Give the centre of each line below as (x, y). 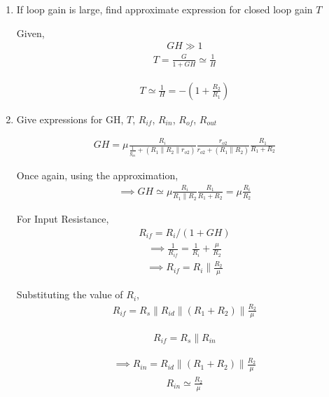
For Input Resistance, (63, 219)
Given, (30, 33)
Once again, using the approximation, (97, 175)
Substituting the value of (70, 294)
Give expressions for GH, (70, 119)
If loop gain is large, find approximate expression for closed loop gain (164, 9)
